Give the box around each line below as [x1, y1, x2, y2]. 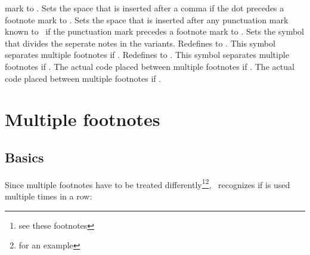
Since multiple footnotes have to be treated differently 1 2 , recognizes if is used [5, 176, 290, 191]
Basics [5, 148, 44, 166]
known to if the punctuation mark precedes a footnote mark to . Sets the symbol [5, 25, 305, 38]
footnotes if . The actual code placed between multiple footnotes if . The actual [5, 60, 294, 72]
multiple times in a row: [5, 189, 92, 202]
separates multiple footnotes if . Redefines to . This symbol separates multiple [5, 48, 289, 61]
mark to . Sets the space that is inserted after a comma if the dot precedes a [5, 2, 284, 14]
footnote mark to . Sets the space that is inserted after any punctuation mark [5, 13, 289, 26]
